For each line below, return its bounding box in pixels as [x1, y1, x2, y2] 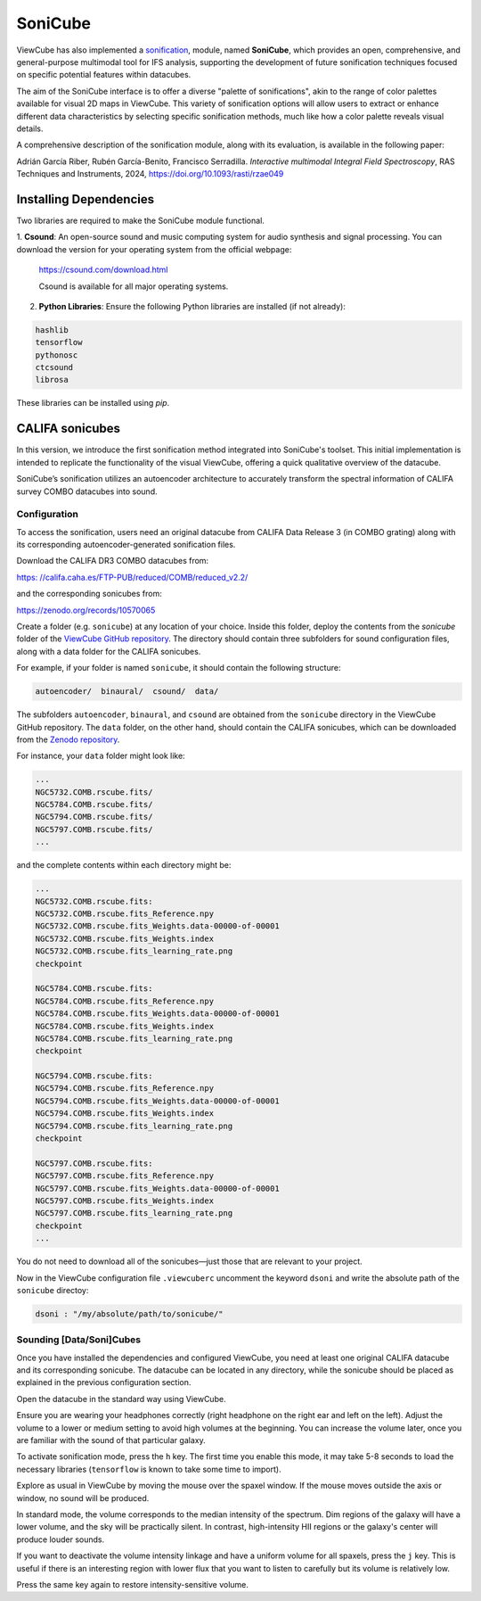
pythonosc [35, 350, 78, 360]
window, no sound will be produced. [16, 1492, 150, 1503]
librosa [35, 375, 69, 385]
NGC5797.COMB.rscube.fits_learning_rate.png [35, 1209, 233, 1218]
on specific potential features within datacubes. [16, 70, 192, 80]
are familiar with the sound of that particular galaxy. [16, 1435, 206, 1445]
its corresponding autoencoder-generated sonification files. [16, 540, 236, 550]
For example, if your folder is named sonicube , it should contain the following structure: [16, 663, 341, 673]
